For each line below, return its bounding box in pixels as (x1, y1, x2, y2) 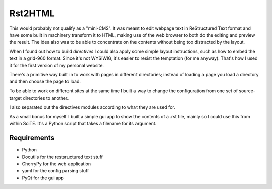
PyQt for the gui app (22, 175, 64, 181)
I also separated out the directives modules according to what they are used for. (9, 104, 176, 110)
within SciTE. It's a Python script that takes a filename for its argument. (9, 121, 157, 127)
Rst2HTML (9, 8, 55, 19)
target (9, 95, 22, 101)
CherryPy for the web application (22, 161, 91, 167)
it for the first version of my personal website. (9, 62, 104, 68)
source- (239, 88, 255, 94)
